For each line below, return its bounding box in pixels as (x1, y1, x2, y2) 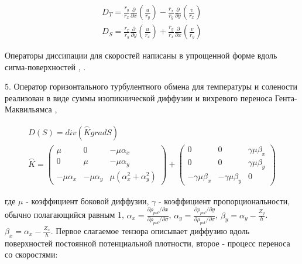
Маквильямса (5, 103, 52, 115)
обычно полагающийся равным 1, (5, 208, 124, 221)
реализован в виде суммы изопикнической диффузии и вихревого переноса (5, 91, 273, 104)
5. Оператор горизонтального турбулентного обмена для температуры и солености (5, 80, 297, 92)
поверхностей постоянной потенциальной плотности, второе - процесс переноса (5, 236, 290, 249)
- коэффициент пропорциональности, (158, 194, 290, 207)
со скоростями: (5, 248, 58, 260)
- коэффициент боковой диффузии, (26, 194, 149, 207)
